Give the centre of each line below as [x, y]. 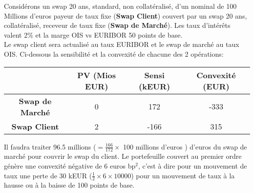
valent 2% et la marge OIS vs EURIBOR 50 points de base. [93, 34]
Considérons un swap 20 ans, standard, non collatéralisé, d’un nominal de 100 [120, 6]
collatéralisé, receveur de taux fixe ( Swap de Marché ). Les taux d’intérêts [117, 25]
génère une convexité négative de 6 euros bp [70, 165]
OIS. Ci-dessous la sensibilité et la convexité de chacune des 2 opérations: [114, 54]
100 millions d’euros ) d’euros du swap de [185, 146]
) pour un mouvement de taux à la [183, 175]
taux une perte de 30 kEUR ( [48, 175]
